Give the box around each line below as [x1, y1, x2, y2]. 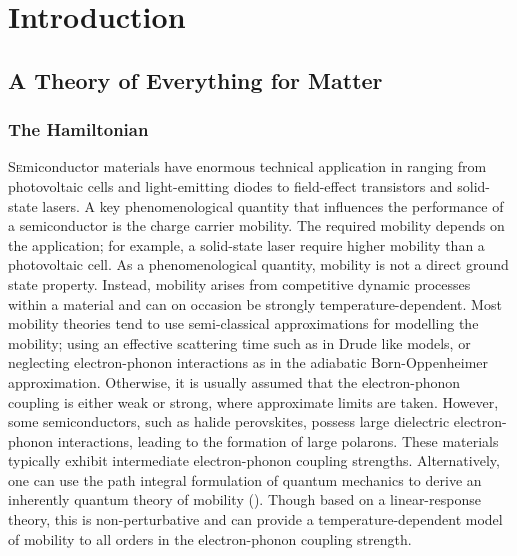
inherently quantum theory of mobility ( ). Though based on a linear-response [8, 489, 481, 510]
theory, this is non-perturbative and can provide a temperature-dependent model [8, 509, 503, 530]
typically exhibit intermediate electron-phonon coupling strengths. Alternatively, [8, 450, 500, 471]
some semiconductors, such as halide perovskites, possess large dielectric [8, 411, 450, 432]
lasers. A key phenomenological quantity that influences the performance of [42, 195, 504, 216]
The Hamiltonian [8, 117, 149, 142]
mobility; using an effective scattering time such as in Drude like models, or [8, 332, 471, 353]
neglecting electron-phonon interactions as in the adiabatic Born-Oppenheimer [8, 352, 489, 373]
